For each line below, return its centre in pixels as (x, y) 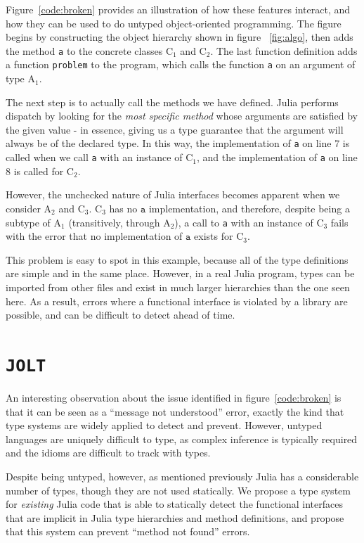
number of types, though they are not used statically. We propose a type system (178, 490)
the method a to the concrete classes (84, 50)
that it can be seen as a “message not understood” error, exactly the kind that (175, 411)
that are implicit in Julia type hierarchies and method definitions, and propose (175, 517)
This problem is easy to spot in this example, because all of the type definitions (177, 259)
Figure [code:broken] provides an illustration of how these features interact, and (178, 9)
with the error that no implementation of (94, 236)
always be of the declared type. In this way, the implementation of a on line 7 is (178, 143)
